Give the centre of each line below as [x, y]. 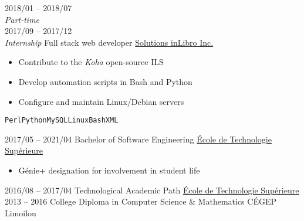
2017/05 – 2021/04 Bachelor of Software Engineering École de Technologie [138, 139]
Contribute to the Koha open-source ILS [91, 62]
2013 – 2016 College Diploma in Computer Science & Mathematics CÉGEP [141, 201]
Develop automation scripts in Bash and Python [105, 81]
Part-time [22, 19]
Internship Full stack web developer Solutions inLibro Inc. [109, 42]
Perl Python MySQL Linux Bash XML [62, 120]
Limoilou [21, 212]
